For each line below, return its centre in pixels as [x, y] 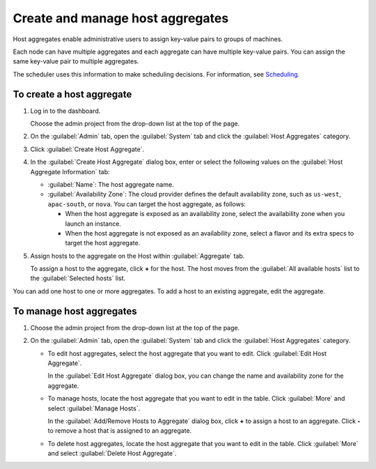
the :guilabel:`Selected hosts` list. [78, 278]
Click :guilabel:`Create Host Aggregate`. [87, 149]
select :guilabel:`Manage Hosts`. [94, 408]
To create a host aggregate [72, 94]
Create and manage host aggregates [121, 18]
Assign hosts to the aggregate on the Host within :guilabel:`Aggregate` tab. [138, 256]
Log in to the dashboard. [65, 111]
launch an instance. [93, 224]
